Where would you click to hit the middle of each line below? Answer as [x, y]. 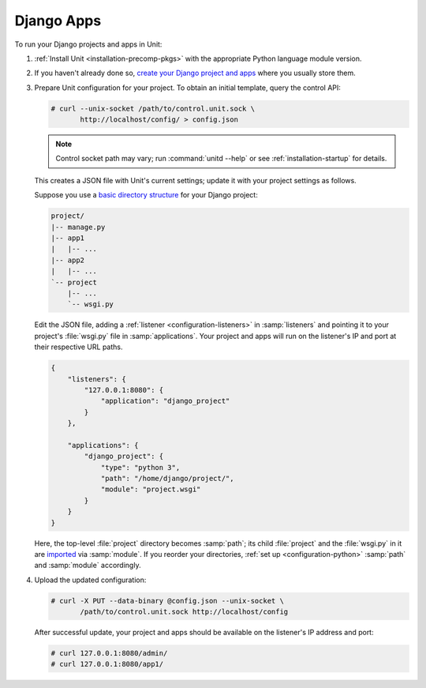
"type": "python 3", [140, 467]
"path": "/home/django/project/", [167, 479]
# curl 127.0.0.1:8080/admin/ [109, 653]
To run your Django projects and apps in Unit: [88, 44]
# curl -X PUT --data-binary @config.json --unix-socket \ [167, 601]
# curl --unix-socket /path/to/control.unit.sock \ [153, 108]
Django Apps [58, 21]
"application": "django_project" [165, 401]
